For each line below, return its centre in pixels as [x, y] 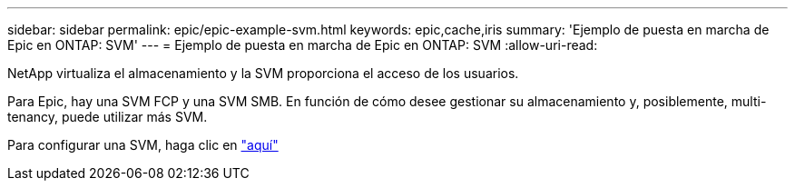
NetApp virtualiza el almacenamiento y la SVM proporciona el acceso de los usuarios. [263, 73]
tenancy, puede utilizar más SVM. [108, 117]
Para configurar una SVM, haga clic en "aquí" [143, 145]
